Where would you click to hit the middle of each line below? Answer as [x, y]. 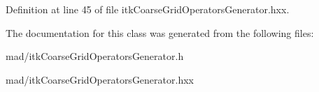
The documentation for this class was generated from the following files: [160, 32]
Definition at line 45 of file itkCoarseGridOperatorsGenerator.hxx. [148, 9]
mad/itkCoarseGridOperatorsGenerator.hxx [100, 79]
